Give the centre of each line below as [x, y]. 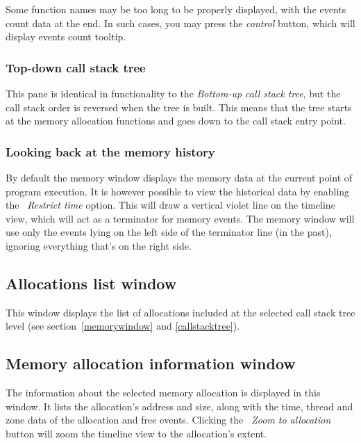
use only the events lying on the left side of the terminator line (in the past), [169, 232]
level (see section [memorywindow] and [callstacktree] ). [123, 326]
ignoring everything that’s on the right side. [99, 245]
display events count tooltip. [66, 37]
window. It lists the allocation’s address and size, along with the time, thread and [179, 406]
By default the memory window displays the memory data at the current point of [179, 177]
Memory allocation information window [151, 363]
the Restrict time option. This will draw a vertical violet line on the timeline [170, 205]
